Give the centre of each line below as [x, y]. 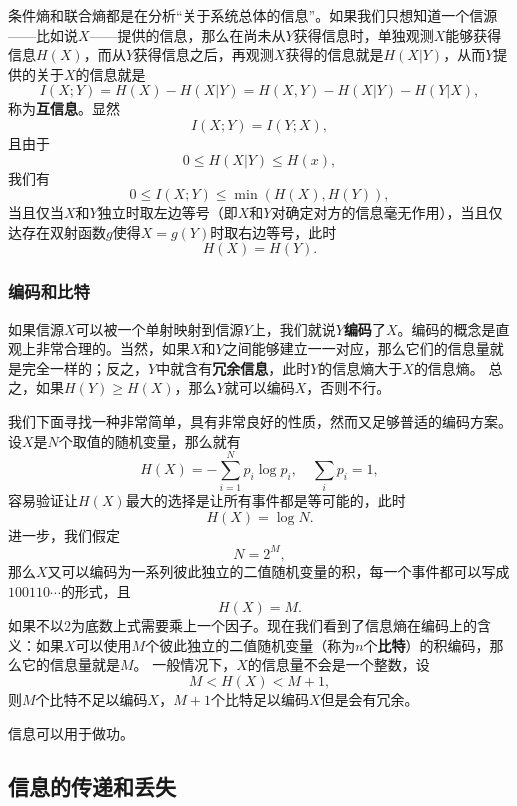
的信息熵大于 [360, 367]
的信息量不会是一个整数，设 [338, 664]
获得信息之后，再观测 [203, 54]
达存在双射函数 [57, 231]
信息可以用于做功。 [71, 732]
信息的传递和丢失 [92, 786]
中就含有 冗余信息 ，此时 [233, 367]
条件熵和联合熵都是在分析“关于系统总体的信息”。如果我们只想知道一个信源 [253, 15]
